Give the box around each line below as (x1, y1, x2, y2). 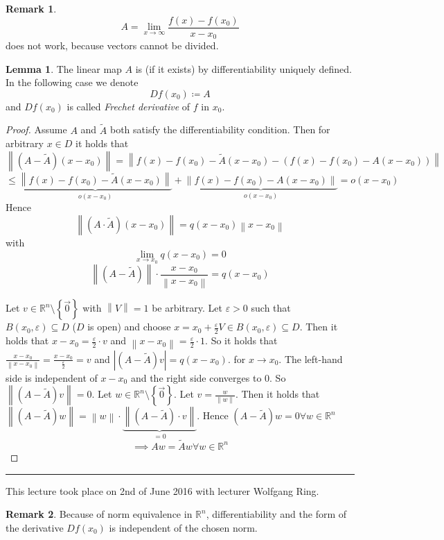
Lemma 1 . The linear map (6, 61, 122, 76)
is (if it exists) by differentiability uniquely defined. (135, 61, 352, 76)
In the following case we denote (6, 75, 139, 90)
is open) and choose (87, 319, 171, 334)
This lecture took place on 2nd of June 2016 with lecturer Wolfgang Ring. (6, 483, 319, 498)
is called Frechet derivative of (66, 99, 190, 113)
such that (251, 301, 291, 315)
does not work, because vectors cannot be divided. (6, 38, 219, 53)
